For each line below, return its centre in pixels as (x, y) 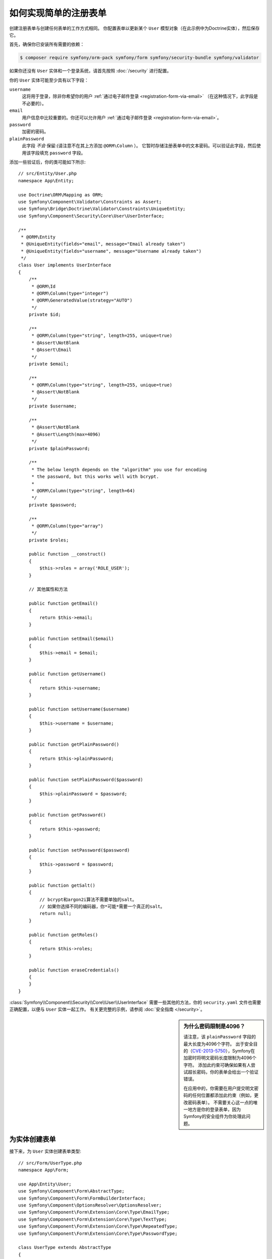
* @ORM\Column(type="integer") (70, 294)
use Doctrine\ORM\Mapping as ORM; (61, 195)
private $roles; (49, 540)
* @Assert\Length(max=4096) (66, 434)
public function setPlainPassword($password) (86, 780)
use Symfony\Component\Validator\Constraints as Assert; (90, 202)
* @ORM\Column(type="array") (67, 526)
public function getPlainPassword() (74, 745)
